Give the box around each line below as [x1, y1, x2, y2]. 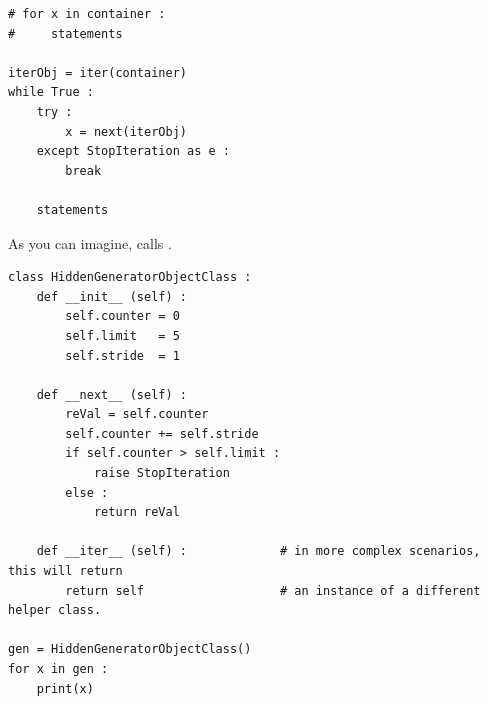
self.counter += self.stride [65, 426, 259, 441]
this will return [8, 564, 123, 579]
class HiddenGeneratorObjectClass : [8, 270, 252, 285]
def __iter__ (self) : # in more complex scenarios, [36, 544, 481, 559]
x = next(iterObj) [65, 124, 187, 139]
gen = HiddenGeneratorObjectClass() [8, 642, 252, 657]
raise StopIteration [93, 466, 230, 481]
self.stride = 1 [65, 348, 180, 363]
